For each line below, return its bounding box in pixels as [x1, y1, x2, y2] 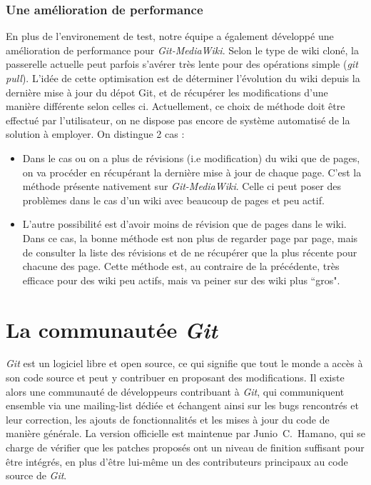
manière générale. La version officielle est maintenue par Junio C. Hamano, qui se [6, 426, 365, 441]
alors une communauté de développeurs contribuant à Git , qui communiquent [6, 384, 345, 399]
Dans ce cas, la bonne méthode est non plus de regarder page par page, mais [22, 230, 358, 245]
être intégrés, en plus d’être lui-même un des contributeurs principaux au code [6, 454, 348, 469]
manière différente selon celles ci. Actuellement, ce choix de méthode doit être [6, 99, 345, 114]
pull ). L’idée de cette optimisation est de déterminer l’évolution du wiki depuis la [6, 71, 360, 85]
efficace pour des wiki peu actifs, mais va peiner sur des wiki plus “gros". [22, 272, 340, 287]
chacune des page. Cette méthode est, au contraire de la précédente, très [22, 259, 340, 274]
